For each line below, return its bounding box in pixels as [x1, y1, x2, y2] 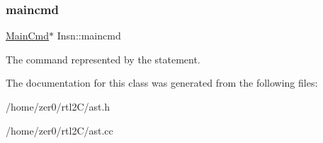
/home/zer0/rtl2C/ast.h [6, 99, 110, 113]
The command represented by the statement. [6, 51, 200, 66]
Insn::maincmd [57, 28, 121, 43]
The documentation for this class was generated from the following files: [6, 75, 318, 90]
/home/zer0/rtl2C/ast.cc [6, 123, 113, 137]
